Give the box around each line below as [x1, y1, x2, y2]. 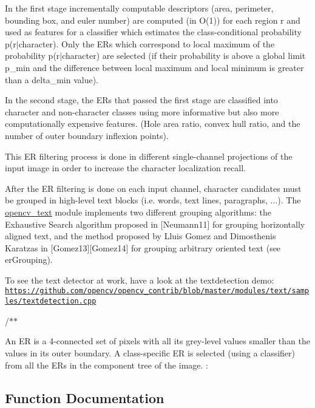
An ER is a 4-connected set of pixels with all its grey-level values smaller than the [5, 335, 310, 347]
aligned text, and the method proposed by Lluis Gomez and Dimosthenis [5, 229, 276, 242]
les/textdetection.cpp [5, 297, 97, 306]
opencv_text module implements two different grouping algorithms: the [5, 205, 271, 218]
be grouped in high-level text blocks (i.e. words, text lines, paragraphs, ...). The [5, 194, 301, 206]
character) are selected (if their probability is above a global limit [62, 49, 306, 62]
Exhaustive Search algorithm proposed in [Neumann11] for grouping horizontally [5, 217, 305, 230]
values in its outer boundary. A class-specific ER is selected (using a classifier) [5, 346, 296, 359]
